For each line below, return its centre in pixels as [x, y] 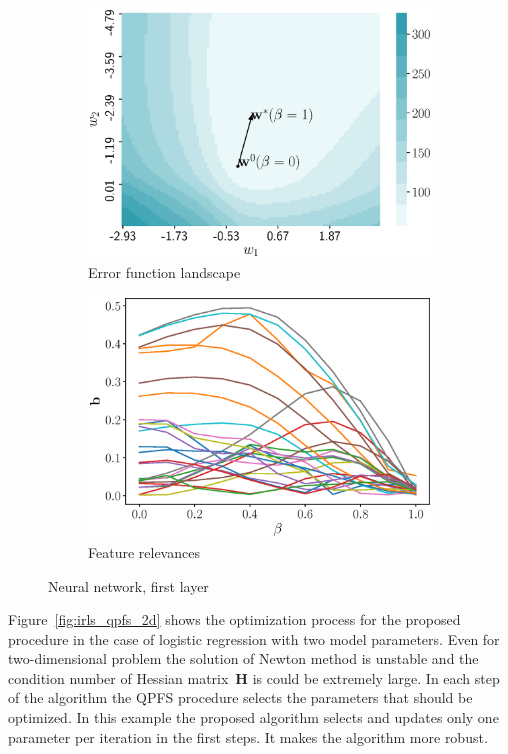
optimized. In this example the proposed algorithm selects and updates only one [253, 717]
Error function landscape [164, 271]
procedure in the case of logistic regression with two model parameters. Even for [254, 638]
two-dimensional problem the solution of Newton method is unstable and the [243, 658]
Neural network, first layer [128, 585]
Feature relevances [144, 551]
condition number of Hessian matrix [118, 677]
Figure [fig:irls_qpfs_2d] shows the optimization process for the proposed [234, 619]
